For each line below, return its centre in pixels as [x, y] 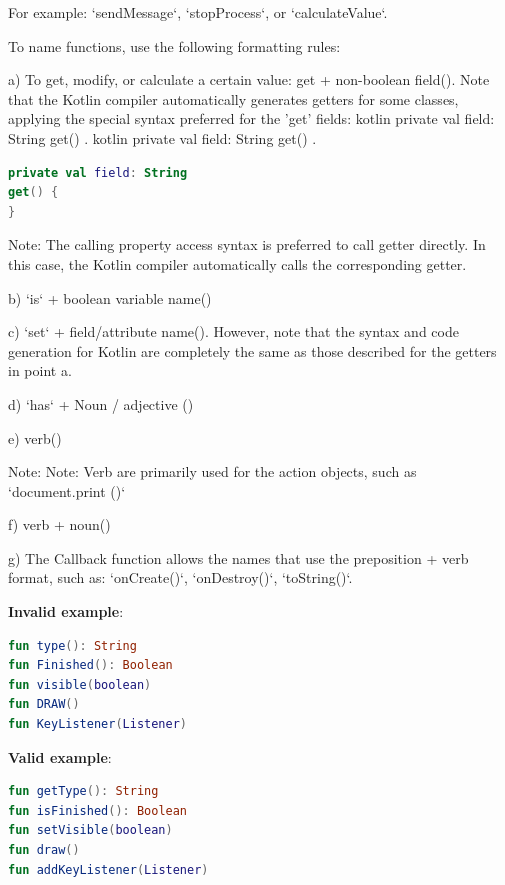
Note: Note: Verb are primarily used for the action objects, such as [212, 471]
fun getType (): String [83, 791]
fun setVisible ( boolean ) [90, 830]
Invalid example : [66, 611]
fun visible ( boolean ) [80, 684]
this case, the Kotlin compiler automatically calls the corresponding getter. [237, 263]
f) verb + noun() [59, 524]
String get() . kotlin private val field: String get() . [162, 137]
